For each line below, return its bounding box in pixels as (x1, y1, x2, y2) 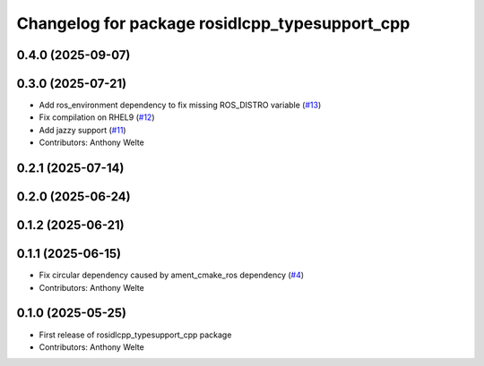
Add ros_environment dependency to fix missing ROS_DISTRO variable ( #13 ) (39, 99, 322, 111)
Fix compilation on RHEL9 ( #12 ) (39, 112, 155, 123)
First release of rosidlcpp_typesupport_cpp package (39, 329, 232, 340)
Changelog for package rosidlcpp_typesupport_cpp (16, 13, 411, 33)
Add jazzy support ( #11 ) (39, 124, 126, 135)
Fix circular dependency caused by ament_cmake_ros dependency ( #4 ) (39, 269, 305, 281)
